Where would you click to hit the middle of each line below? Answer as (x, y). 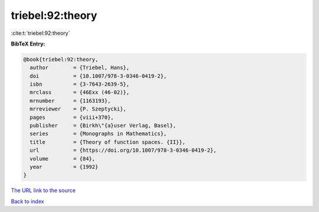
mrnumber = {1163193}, (70, 101)
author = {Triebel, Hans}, (80, 68)
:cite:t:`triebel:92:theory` (40, 33)
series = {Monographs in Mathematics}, (98, 134)
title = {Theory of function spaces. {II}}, (108, 142)
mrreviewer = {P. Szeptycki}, (78, 109)
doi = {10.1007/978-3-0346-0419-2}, (98, 76)
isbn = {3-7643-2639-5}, (80, 84)
